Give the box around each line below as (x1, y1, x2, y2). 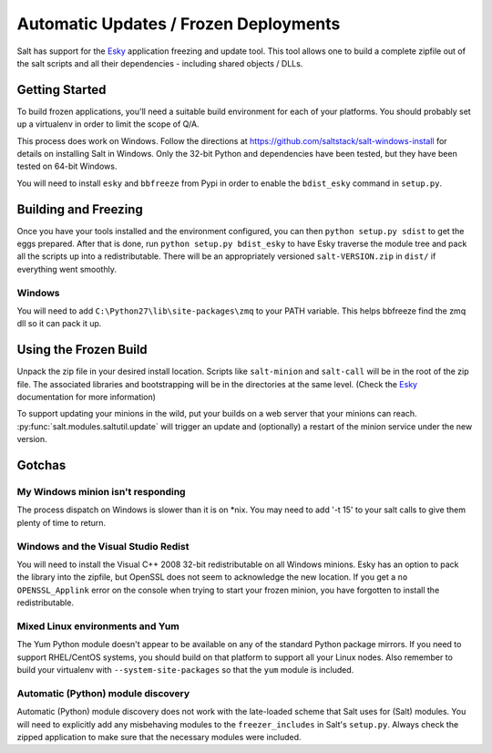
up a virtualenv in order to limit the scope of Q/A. (16, 119, 200, 129)
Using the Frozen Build (16, 342, 148, 357)
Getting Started (16, 82, 107, 98)
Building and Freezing (16, 201, 143, 217)
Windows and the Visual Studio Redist (16, 540, 190, 552)
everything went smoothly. (16, 263, 118, 274)
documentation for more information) (16, 392, 157, 403)
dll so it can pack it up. (16, 318, 102, 329)
